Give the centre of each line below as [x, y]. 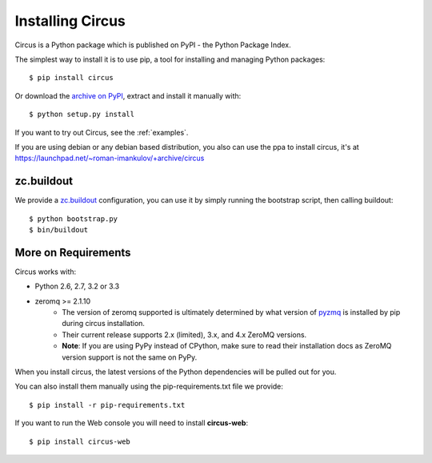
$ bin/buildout [59, 229]
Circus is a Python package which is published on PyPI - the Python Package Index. [153, 45]
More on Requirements [73, 252]
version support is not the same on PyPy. [130, 357]
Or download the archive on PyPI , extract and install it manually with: [128, 95]
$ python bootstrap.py [74, 219]
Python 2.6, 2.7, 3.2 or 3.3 [77, 286]
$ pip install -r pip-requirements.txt [107, 405]
